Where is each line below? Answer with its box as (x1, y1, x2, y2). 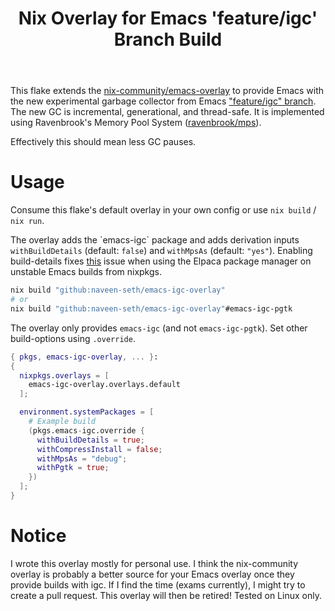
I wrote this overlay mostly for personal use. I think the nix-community (10, 557, 299, 569)
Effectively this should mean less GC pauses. (10, 136, 197, 148)
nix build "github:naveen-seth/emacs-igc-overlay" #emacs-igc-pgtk (10, 303, 293, 314)
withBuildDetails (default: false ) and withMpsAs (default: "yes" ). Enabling (10, 245, 313, 257)
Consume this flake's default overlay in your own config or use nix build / (10, 204, 317, 216)
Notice (10, 525, 67, 547)
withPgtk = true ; (36, 463, 110, 473)
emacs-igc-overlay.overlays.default (28, 380, 182, 390)
